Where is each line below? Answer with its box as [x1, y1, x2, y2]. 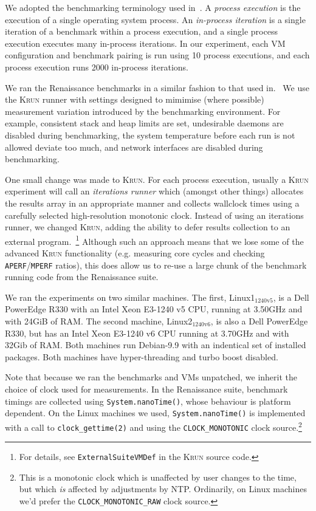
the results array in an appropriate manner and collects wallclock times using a [5, 196, 300, 209]
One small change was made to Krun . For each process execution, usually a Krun [5, 173, 309, 185]
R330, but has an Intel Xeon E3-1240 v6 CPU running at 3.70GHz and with [5, 326, 289, 339]
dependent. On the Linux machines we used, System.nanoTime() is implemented [5, 406, 306, 419]
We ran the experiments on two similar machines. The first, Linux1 [5, 290, 255, 303]
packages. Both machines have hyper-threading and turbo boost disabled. [5, 350, 278, 363]
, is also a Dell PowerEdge [210, 314, 308, 327]
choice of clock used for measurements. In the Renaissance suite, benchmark [5, 382, 288, 395]
